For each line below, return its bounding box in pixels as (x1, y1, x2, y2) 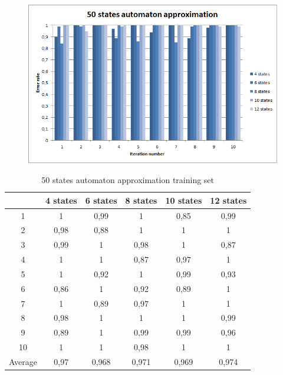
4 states (45, 194, 77, 206)
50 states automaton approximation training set (41, 174, 215, 186)
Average (9, 355, 37, 367)
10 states (165, 194, 202, 206)
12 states (210, 194, 247, 206)
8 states (125, 194, 157, 206)
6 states (85, 194, 117, 206)
